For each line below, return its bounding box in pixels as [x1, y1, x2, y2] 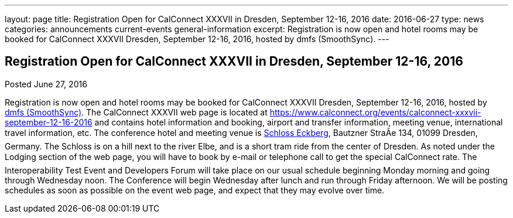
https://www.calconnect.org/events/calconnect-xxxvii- [269, 107, 481, 117]
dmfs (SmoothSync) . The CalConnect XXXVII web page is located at [5, 107, 268, 117]
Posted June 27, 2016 [5, 79, 87, 89]
